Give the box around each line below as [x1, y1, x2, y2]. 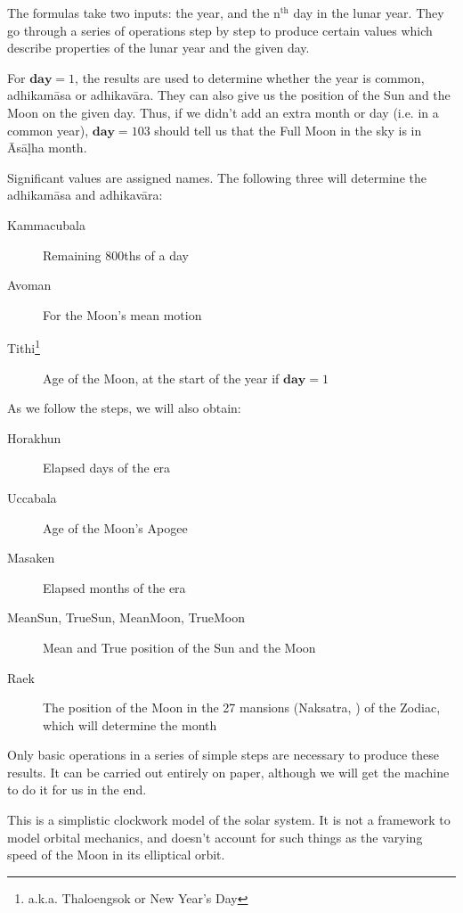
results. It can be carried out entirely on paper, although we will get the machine [7, 762, 450, 781]
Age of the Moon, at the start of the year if [43, 368, 280, 387]
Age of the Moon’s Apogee [43, 518, 188, 537]
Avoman [7, 276, 52, 294]
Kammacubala [7, 215, 85, 234]
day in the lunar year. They [293, 4, 444, 21]
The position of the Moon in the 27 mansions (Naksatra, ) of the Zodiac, [43, 698, 441, 717]
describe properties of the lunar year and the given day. [7, 38, 310, 57]
